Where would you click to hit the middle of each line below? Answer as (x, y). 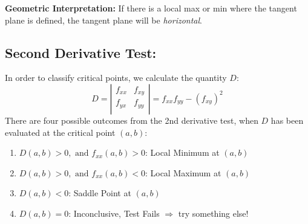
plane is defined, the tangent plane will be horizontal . (103, 20)
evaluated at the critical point (60, 132)
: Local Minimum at (182, 152)
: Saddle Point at (100, 193)
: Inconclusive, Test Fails (114, 213)
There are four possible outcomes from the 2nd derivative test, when (132, 120)
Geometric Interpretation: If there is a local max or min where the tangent (151, 8)
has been (287, 120)
